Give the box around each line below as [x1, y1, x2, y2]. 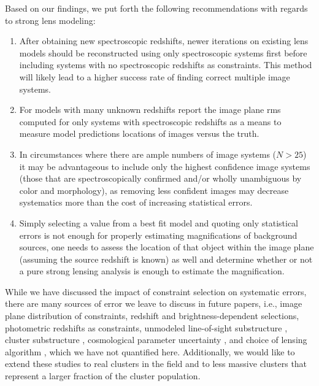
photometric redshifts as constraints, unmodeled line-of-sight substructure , [5, 321, 288, 334]
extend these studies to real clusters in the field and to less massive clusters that [5, 357, 307, 370]
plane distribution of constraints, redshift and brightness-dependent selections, [5, 309, 299, 322]
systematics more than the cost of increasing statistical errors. [19, 196, 253, 209]
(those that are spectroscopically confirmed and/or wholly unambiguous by [19, 172, 302, 185]
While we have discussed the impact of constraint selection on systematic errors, [5, 285, 307, 298]
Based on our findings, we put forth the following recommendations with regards [5, 2, 308, 14]
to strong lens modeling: [5, 14, 96, 26]
